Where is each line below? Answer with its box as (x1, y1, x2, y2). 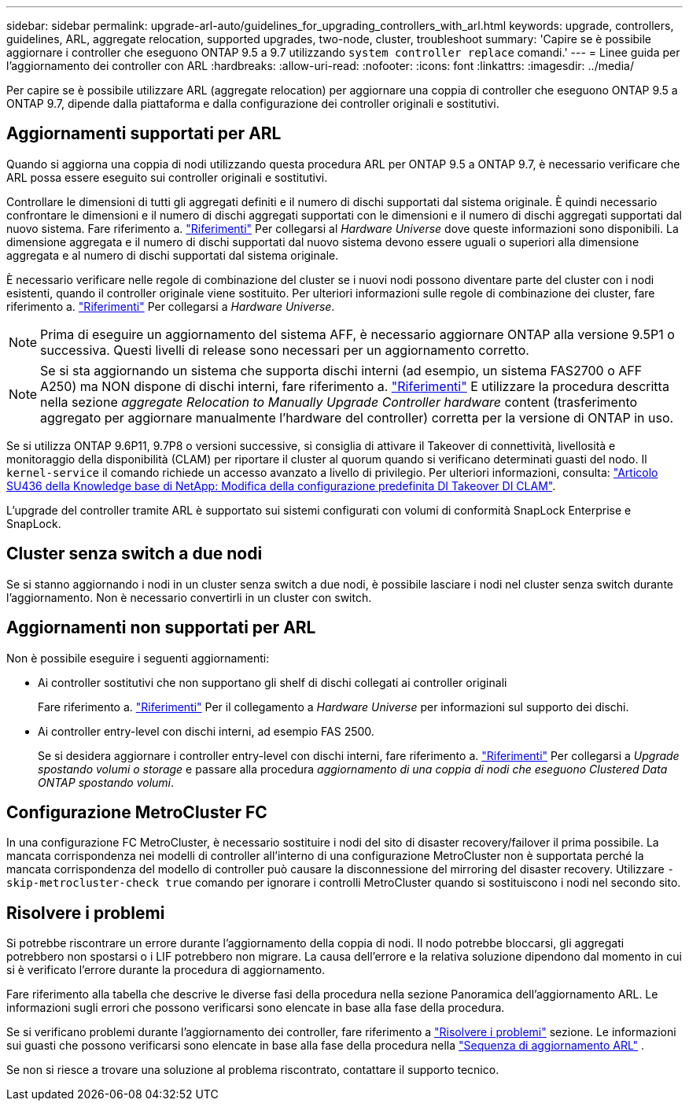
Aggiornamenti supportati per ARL (6, 124, 282, 144)
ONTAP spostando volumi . (38, 775, 175, 789)
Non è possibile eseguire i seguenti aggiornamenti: (6, 651, 270, 665)
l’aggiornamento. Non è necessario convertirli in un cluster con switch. (6, 590, 372, 604)
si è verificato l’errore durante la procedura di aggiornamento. (6, 963, 326, 977)
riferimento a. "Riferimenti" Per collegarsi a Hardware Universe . (6, 299, 335, 313)
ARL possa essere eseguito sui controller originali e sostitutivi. (6, 170, 328, 184)
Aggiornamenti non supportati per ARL (6, 618, 316, 638)
